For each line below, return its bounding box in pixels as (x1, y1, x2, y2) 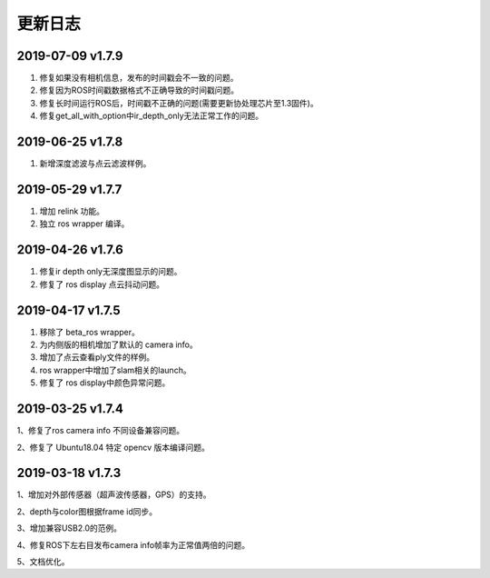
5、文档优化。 (16, 555, 70, 567)
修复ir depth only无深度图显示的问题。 (39, 266, 182, 277)
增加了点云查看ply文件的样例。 (39, 352, 154, 363)
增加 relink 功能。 (39, 205, 104, 217)
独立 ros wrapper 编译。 (39, 218, 130, 229)
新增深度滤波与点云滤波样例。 (39, 158, 152, 169)
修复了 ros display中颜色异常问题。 (39, 377, 171, 388)
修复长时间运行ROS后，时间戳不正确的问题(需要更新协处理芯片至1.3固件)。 (39, 97, 318, 108)
